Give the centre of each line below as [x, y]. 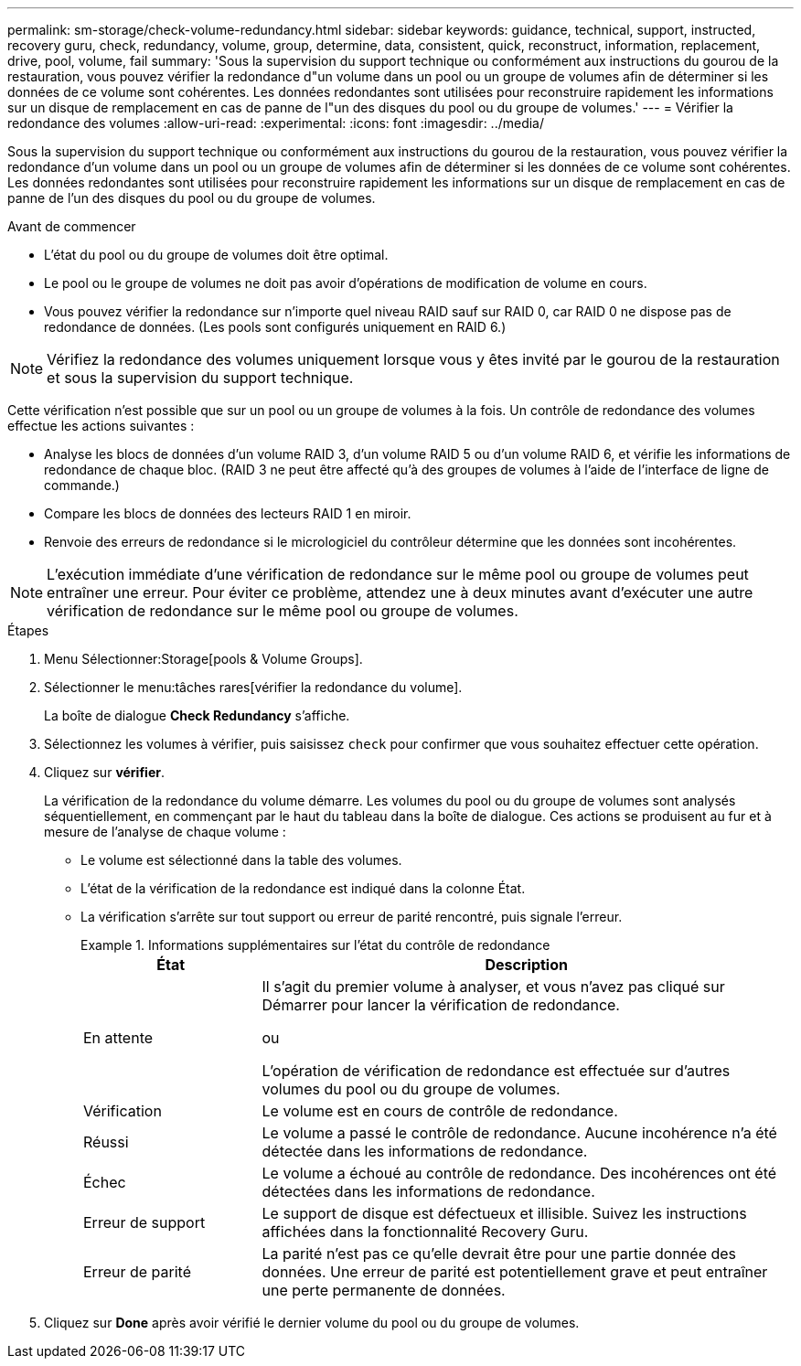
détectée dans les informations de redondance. [425, 1151]
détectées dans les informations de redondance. [428, 1191]
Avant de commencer [72, 226]
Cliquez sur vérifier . [104, 772]
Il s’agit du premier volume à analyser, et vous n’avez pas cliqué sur [493, 987]
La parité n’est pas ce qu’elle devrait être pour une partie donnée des [499, 1254]
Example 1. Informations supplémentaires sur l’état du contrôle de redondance [315, 945]
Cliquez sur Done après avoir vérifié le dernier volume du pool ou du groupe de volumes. [312, 1323]
